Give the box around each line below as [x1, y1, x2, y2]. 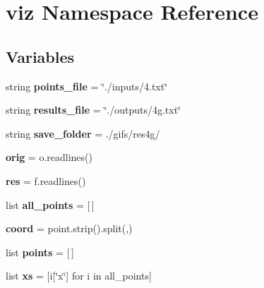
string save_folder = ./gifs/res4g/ [6, 126, 160, 140]
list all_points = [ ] [6, 197, 95, 212]
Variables [6, 45, 75, 67]
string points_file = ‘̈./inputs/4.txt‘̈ [6, 78, 168, 93]
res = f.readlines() [6, 173, 86, 188]
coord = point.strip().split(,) [6, 221, 133, 236]
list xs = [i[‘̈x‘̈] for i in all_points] [6, 268, 152, 283]
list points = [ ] [6, 244, 74, 259]
